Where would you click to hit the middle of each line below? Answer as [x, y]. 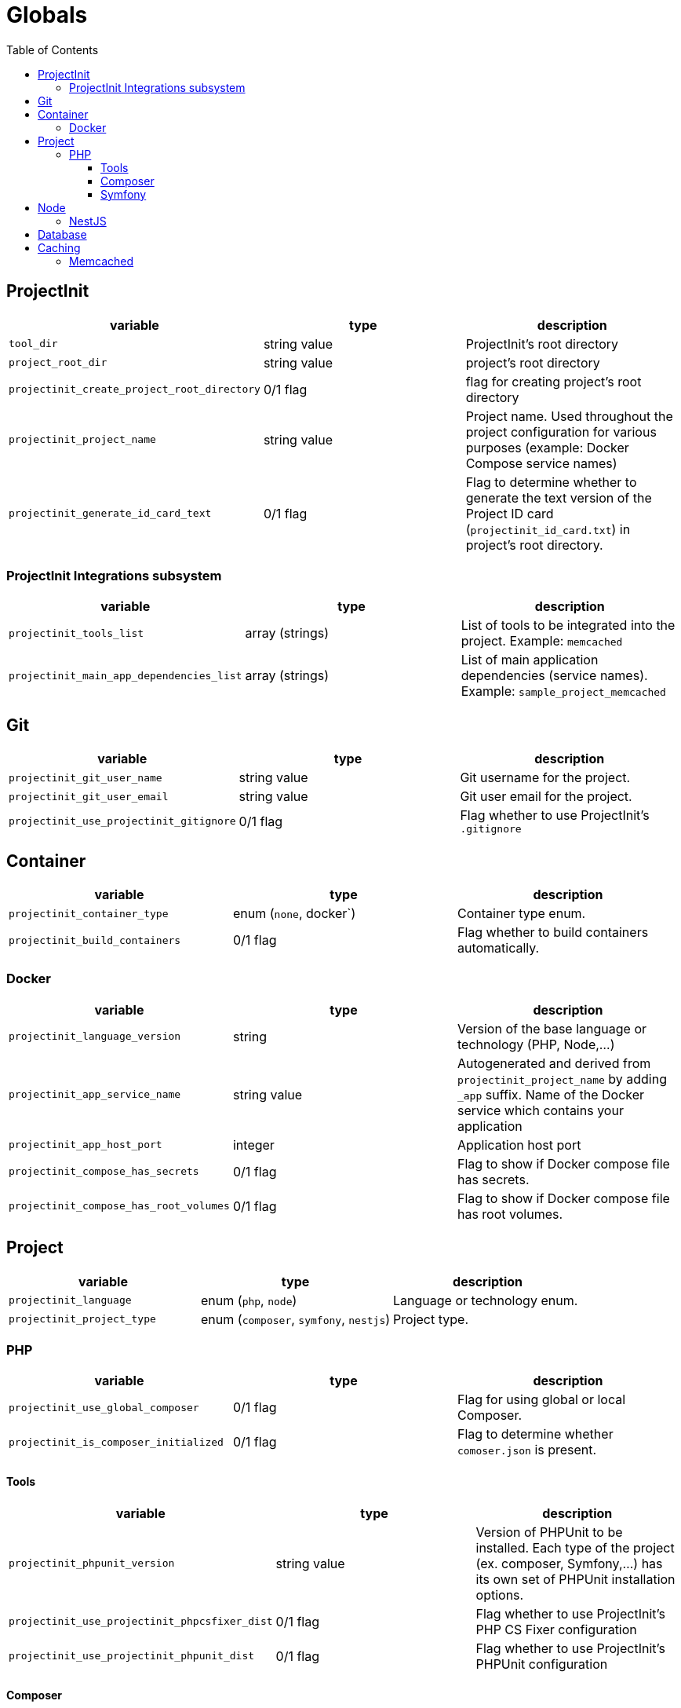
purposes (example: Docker [547, 447]
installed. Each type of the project [575, 1547]
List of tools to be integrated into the [568, 625]
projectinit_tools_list [76, 633]
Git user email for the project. [546, 797]
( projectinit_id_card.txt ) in [548, 529]
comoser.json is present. [527, 1450]
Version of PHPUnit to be [549, 1532]
